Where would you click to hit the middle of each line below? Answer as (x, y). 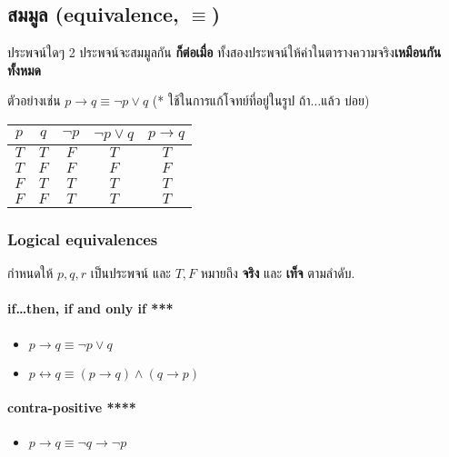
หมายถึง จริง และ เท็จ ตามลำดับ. (278, 273)
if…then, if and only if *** (90, 308)
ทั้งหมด (25, 70)
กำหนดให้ (30, 273)
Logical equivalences (83, 238)
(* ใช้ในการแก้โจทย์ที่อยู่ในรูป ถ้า (231, 100)
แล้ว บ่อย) (345, 100)
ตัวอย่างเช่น (34, 100)
